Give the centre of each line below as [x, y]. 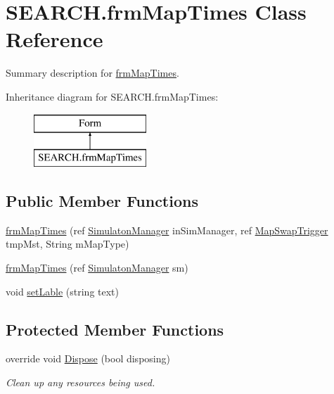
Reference [54, 39]
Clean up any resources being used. [81, 382]
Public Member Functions [102, 201]
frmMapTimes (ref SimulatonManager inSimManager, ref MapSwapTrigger [167, 230]
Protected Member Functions [115, 329]
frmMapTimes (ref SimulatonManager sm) [97, 268]
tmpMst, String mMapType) [68, 244]
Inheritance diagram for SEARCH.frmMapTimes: [112, 96]
